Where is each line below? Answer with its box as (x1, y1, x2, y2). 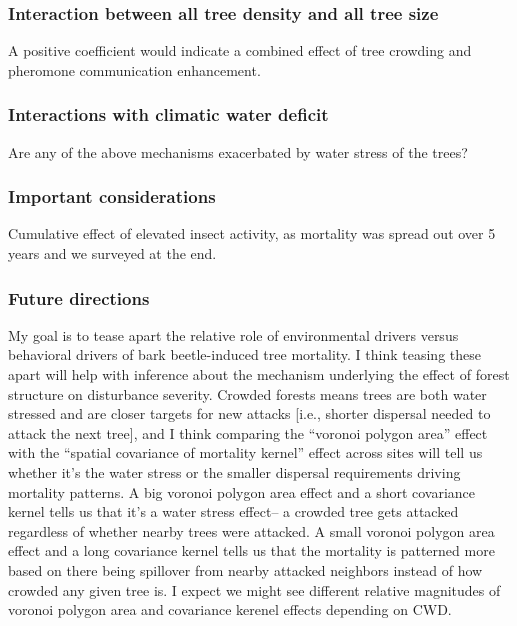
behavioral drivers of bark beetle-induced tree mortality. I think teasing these (8, 344, 481, 365)
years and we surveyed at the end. (8, 243, 217, 264)
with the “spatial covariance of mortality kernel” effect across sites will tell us (8, 442, 483, 463)
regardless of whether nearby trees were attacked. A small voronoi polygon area (8, 520, 495, 541)
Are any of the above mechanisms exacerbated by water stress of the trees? (8, 141, 468, 162)
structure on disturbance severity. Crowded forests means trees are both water (8, 383, 487, 404)
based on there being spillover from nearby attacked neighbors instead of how (8, 559, 483, 580)
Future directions (8, 285, 150, 310)
